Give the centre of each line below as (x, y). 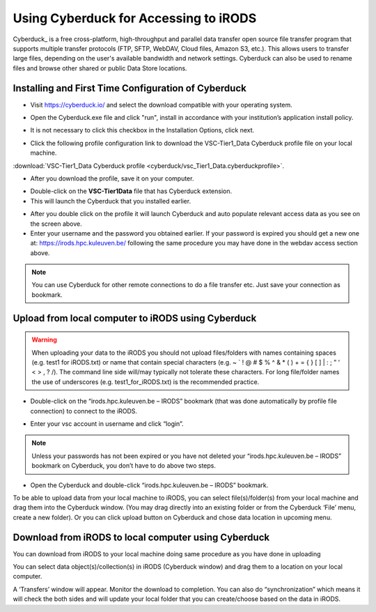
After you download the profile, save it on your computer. (112, 178)
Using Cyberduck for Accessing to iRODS (135, 18)
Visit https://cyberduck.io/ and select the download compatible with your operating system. (161, 105)
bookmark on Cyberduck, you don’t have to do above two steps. (124, 466)
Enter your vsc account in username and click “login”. (107, 424)
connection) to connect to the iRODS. (84, 411)
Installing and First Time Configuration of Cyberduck (130, 88)
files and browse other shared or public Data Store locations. (100, 68)
